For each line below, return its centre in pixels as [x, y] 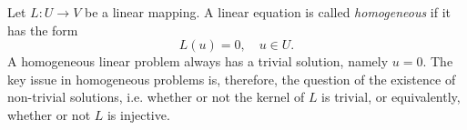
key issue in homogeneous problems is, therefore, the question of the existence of [232, 79]
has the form [43, 30]
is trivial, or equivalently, [391, 97]
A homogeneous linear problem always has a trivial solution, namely [198, 61]
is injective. [138, 114]
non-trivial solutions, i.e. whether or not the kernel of [156, 97]
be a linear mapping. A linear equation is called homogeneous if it [268, 12]
